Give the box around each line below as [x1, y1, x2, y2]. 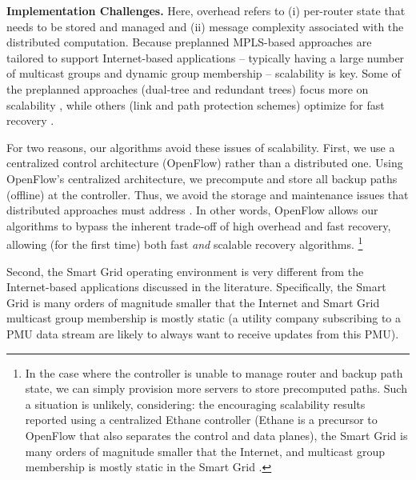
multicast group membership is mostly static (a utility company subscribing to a [6, 310, 401, 326]
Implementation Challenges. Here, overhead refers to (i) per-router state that [6, 2, 406, 18]
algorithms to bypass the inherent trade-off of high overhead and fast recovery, [6, 217, 391, 234]
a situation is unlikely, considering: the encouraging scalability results [25, 395, 366, 412]
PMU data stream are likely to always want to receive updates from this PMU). [6, 325, 399, 342]
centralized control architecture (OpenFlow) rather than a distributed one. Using [6, 154, 403, 171]
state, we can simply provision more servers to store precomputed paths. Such [25, 380, 407, 397]
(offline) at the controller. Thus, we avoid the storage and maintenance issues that [6, 186, 409, 202]
